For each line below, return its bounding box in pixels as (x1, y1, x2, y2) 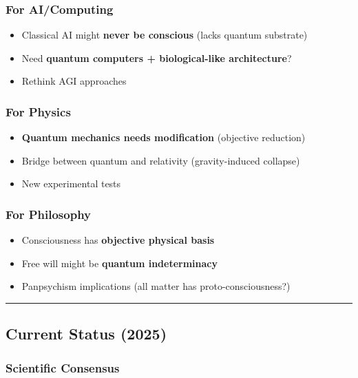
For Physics (6, 103, 71, 120)
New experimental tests (21, 176, 121, 191)
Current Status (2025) (6, 323, 167, 344)
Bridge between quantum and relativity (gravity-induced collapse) (21, 153, 300, 167)
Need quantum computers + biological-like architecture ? (21, 50, 292, 65)
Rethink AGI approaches (21, 74, 127, 88)
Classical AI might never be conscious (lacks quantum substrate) (21, 28, 308, 42)
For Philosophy (6, 205, 92, 222)
